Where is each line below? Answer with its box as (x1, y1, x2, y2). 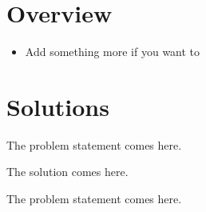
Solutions (6, 90, 109, 122)
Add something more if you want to (25, 43, 200, 60)
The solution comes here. (6, 163, 129, 180)
